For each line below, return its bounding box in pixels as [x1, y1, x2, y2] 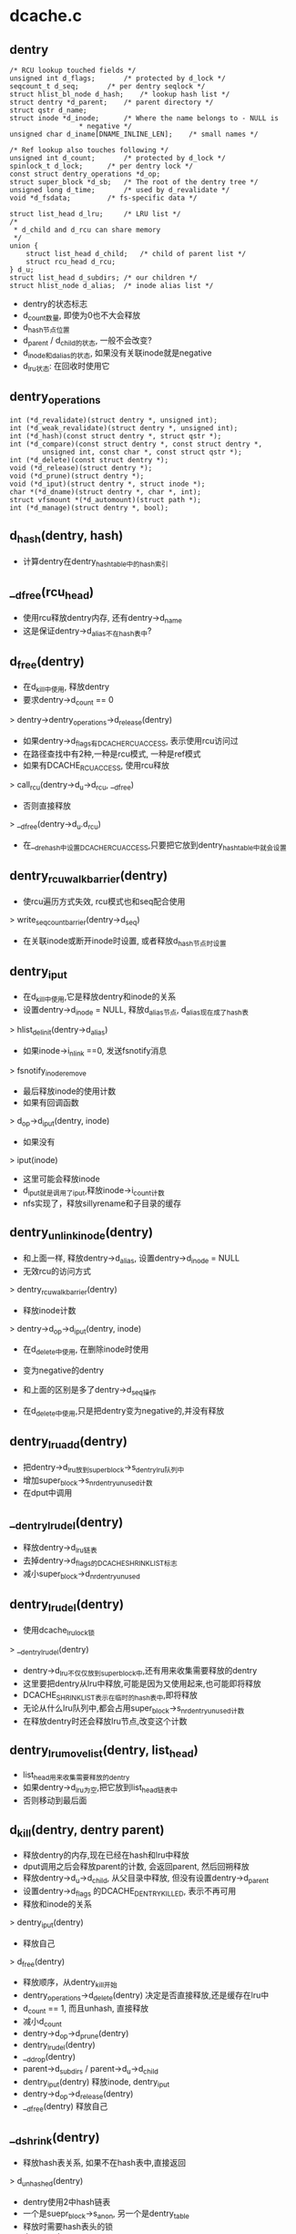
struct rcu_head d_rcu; [26, 257, 117, 266]
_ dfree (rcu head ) [9, 584, 94, 602]
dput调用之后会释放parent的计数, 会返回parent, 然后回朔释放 [22, 1861, 250, 1872]
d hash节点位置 [22, 321, 70, 335]
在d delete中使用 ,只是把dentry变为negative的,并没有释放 [22, 1405, 225, 1418]
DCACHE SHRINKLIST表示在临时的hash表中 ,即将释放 [22, 1690, 198, 1703]
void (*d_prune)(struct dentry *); [9, 471, 145, 480]
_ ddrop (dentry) [22, 2052, 76, 2064]
